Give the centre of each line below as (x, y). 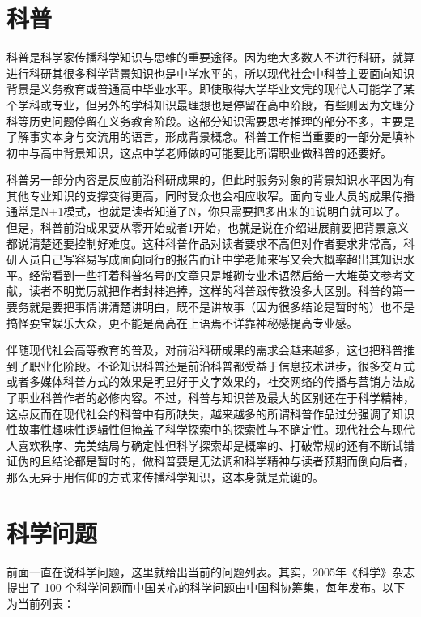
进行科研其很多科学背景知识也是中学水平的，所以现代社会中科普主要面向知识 (210, 73)
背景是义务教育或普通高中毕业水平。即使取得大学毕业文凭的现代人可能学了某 (210, 89)
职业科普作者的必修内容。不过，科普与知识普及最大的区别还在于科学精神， (216, 397)
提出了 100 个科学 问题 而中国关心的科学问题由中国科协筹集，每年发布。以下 (206, 587)
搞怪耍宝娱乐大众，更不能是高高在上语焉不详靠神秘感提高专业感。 (182, 322)
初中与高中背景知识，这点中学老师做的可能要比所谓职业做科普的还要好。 (199, 152)
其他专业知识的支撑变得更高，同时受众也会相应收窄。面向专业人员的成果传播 (210, 195)
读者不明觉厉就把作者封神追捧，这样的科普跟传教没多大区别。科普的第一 (221, 291)
